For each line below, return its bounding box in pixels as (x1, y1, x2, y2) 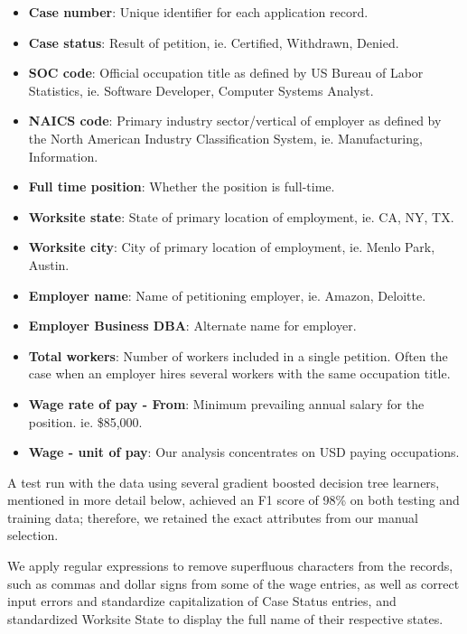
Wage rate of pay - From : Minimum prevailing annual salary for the (28, 394, 425, 413)
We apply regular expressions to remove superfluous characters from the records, (7, 556, 453, 575)
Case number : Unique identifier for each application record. (28, 3, 369, 21)
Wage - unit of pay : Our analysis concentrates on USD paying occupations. (28, 443, 460, 462)
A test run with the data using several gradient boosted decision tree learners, (7, 472, 440, 491)
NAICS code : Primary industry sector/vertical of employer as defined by (28, 111, 442, 130)
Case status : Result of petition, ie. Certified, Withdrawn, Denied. (28, 33, 399, 51)
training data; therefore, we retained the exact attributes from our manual (7, 508, 418, 527)
